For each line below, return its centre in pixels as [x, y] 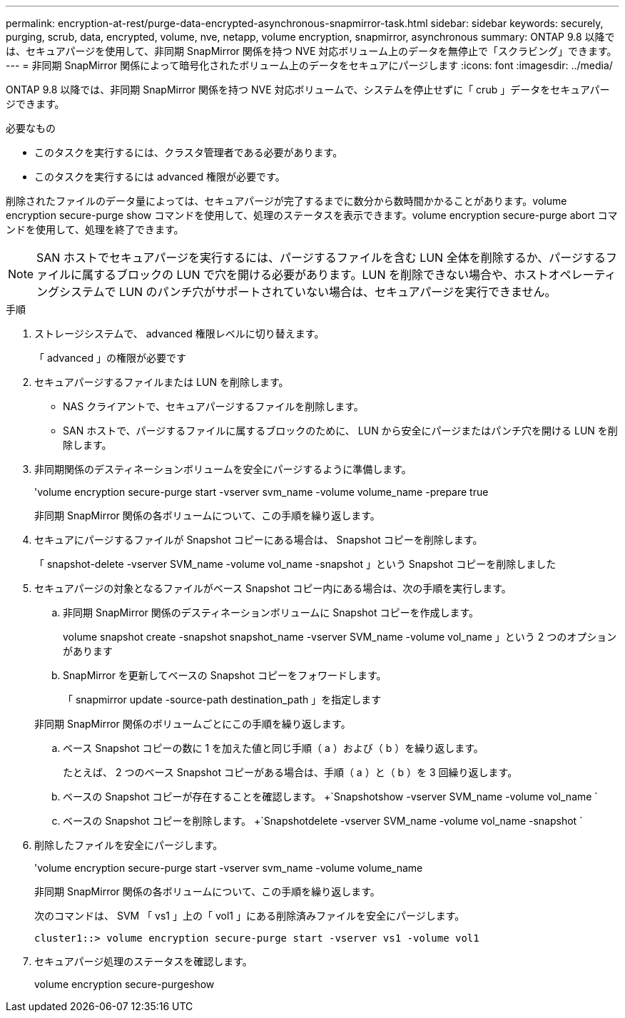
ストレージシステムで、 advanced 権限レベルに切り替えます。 [179, 334]
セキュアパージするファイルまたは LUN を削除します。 [162, 382]
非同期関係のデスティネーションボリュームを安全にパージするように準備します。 [223, 469]
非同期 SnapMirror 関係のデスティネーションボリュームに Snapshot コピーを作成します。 [271, 612]
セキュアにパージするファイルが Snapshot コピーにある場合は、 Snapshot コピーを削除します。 [259, 540]
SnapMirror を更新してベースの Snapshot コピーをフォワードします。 [225, 675]
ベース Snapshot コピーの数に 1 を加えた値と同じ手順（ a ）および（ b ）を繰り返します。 [273, 748]
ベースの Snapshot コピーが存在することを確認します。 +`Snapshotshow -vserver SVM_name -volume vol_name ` [330, 796]
